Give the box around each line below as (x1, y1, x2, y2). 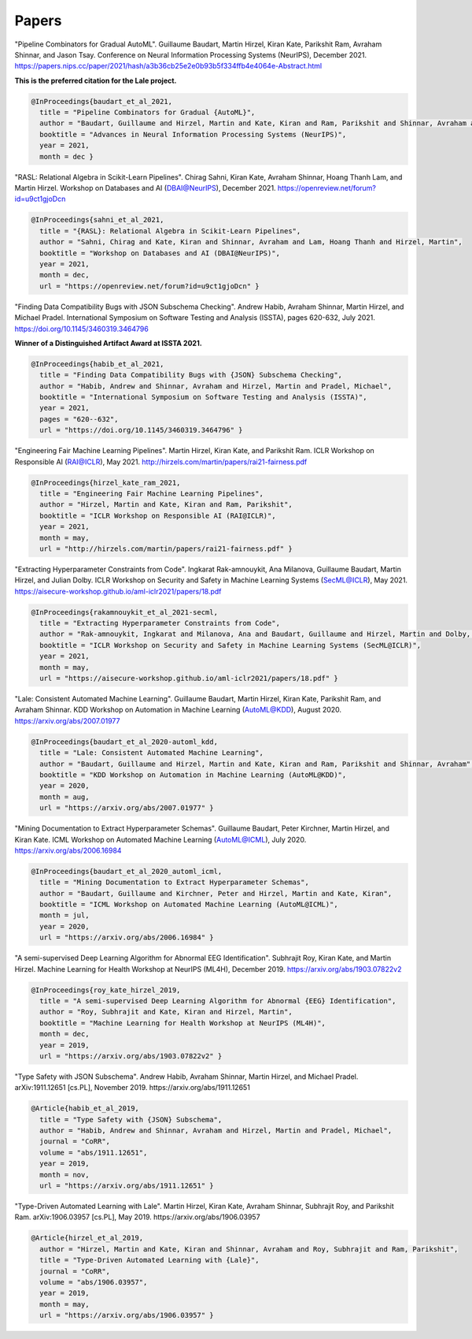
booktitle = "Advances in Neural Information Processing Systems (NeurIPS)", (39, 130, 347, 139)
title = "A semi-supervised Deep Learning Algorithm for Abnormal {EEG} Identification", (39, 996, 396, 1005)
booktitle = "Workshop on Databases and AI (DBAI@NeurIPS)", (39, 248, 281, 258)
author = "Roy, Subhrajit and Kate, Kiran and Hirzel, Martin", (39, 1007, 293, 1017)
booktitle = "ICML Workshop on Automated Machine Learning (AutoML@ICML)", (39, 900, 338, 909)
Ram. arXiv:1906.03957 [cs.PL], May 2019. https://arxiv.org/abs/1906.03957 (14, 1212, 260, 1222)
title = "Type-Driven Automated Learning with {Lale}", (39, 1255, 260, 1265)
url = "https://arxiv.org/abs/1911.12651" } (39, 1181, 214, 1190)
